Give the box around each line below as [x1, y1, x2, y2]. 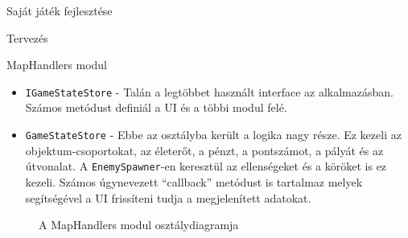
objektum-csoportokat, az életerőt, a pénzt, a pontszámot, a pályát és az [25, 142, 384, 158]
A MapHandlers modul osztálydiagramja [39, 216, 239, 233]
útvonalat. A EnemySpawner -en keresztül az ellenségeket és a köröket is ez [25, 158, 387, 174]
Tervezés [6, 29, 48, 46]
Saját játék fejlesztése [6, 2, 113, 18]
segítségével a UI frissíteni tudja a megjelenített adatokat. [25, 189, 311, 206]
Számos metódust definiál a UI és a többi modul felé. [25, 99, 287, 116]
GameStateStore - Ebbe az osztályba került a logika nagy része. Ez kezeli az [25, 126, 402, 143]
